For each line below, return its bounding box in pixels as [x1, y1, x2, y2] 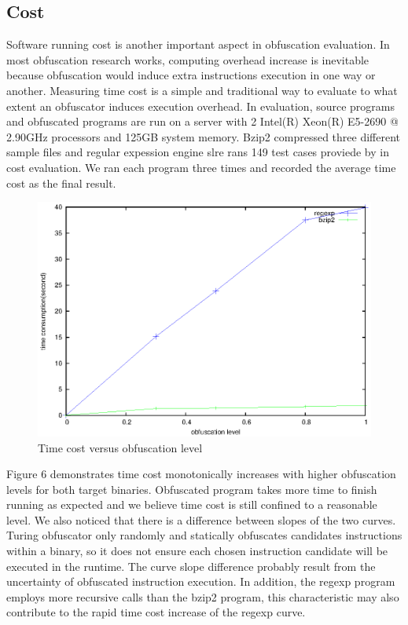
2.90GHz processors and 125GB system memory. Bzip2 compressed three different [6, 128, 401, 144]
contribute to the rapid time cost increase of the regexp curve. [6, 604, 306, 620]
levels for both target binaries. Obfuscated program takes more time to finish [6, 481, 377, 497]
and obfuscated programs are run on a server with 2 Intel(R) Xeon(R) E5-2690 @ [6, 113, 399, 130]
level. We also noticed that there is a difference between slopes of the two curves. [6, 511, 396, 528]
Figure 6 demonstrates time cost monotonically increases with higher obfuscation [6, 466, 396, 482]
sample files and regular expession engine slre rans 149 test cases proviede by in [6, 144, 389, 160]
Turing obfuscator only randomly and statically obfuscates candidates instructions [6, 527, 402, 543]
